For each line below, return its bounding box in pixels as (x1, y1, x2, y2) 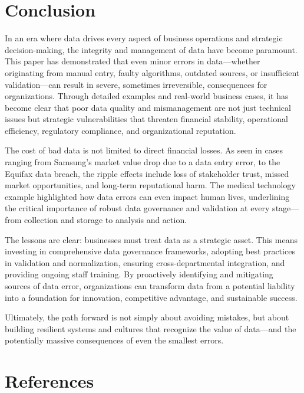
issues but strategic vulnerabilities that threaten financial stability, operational (5, 113, 288, 125)
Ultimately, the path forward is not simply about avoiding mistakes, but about (5, 311, 289, 323)
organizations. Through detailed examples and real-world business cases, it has (5, 90, 289, 102)
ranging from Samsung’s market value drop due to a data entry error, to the (5, 156, 280, 168)
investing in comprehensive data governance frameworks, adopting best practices (5, 245, 295, 257)
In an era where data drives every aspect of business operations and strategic (5, 32, 283, 44)
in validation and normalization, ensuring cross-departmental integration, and (5, 256, 285, 268)
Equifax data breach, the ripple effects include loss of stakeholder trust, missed (5, 167, 289, 179)
